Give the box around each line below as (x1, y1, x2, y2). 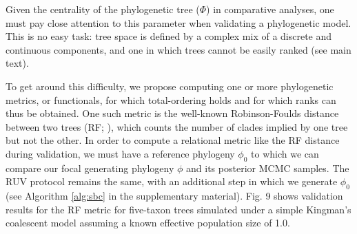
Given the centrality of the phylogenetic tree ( (6, 2, 200, 16)
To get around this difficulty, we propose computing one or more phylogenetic (6, 78, 334, 93)
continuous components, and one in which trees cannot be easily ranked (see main (6, 42, 351, 56)
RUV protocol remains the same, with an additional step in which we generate (6, 174, 338, 189)
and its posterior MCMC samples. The (186, 160, 349, 175)
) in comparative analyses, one (206, 2, 334, 16)
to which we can (251, 146, 319, 160)
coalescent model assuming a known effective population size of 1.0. (6, 215, 290, 230)
